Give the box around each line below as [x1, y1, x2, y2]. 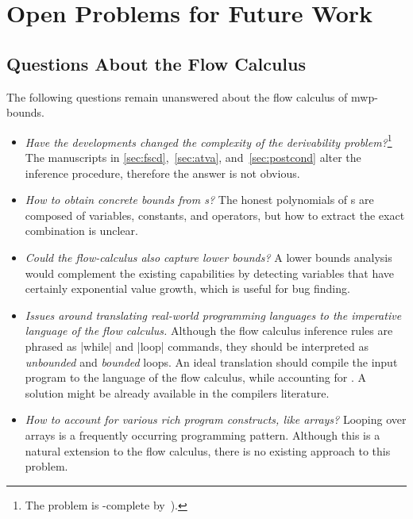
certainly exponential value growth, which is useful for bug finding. [25, 280, 350, 297]
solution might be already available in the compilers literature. [25, 384, 330, 401]
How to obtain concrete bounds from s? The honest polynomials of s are [25, 191, 374, 208]
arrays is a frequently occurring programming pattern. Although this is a [25, 426, 380, 443]
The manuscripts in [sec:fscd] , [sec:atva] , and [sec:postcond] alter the [25, 149, 361, 166]
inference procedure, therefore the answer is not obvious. [25, 164, 300, 181]
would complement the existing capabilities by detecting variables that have [25, 264, 394, 281]
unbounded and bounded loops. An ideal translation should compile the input [25, 353, 398, 370]
